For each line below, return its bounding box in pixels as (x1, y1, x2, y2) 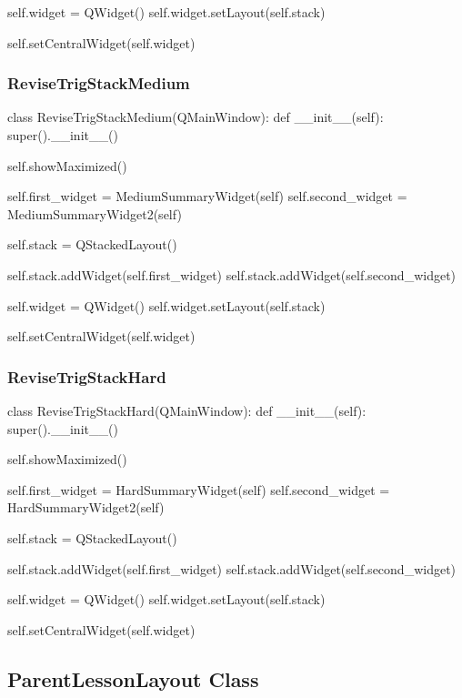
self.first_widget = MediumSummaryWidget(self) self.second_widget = (7, 187, 407, 206)
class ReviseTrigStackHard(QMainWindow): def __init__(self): (7, 400, 367, 420)
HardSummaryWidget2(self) (7, 498, 165, 517)
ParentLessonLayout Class (7, 664, 259, 693)
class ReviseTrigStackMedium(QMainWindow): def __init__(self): (7, 107, 384, 126)
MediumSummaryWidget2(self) (7, 204, 182, 223)
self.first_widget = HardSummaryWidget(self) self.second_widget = (7, 480, 390, 499)
